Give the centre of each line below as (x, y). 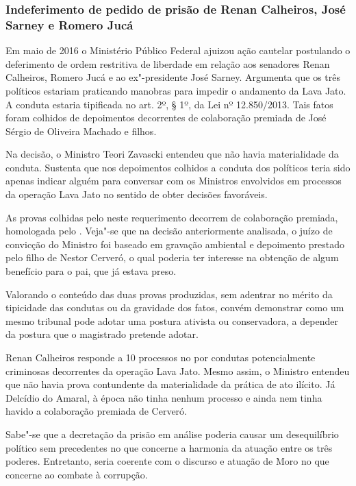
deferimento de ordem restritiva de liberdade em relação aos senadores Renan (168, 63)
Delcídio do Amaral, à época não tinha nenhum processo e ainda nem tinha (164, 397)
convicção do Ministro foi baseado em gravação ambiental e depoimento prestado (175, 244)
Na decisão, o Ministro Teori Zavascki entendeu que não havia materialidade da (172, 154)
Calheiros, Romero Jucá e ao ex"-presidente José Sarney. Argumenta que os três (173, 77)
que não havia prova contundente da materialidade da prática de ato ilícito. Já (170, 384)
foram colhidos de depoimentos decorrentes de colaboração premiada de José (166, 118)
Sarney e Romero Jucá (69, 24)
